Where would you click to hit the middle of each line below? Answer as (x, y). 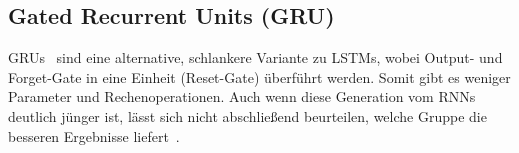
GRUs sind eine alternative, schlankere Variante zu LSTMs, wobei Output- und (255, 57)
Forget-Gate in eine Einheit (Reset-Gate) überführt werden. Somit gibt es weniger (259, 76)
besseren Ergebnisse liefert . (94, 135)
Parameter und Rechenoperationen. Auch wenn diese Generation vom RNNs (242, 96)
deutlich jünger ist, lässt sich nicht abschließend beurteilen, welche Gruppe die (247, 115)
